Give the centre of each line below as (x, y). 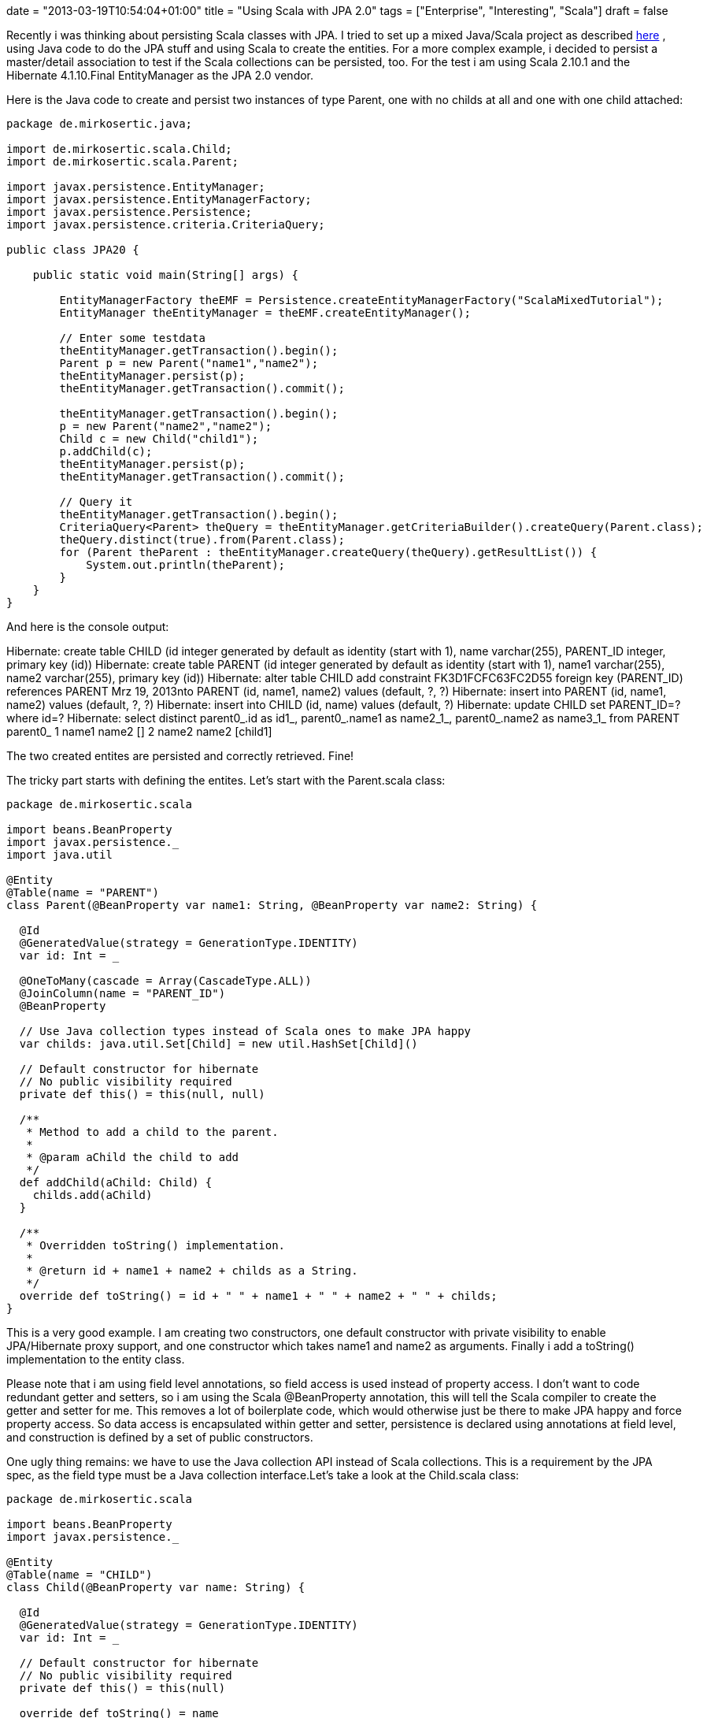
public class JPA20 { (73, 250)
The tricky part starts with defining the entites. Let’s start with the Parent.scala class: (226, 780)
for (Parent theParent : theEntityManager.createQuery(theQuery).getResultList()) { (328, 552)
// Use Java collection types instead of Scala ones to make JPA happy (245, 1031)
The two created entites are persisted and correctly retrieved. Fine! (180, 756)
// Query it (96, 502)
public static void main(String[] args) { (165, 275)
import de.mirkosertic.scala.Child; (119, 149)
